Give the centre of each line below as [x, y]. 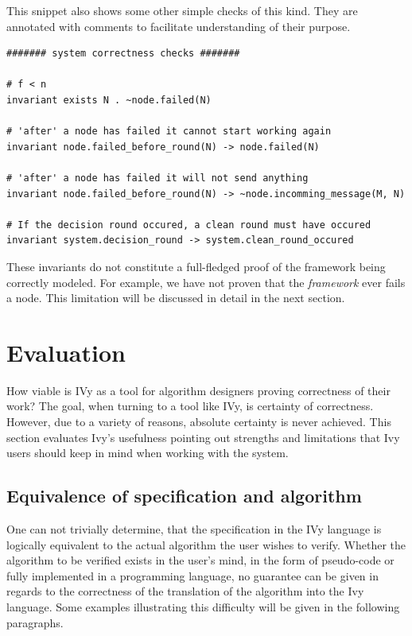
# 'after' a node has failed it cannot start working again [169, 132]
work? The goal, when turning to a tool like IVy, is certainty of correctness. [190, 406]
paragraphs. [35, 622]
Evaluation [66, 352]
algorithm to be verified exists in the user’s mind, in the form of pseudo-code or [200, 560]
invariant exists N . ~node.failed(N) [109, 100]
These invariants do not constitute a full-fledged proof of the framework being [196, 266]
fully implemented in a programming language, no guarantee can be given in [192, 575]
